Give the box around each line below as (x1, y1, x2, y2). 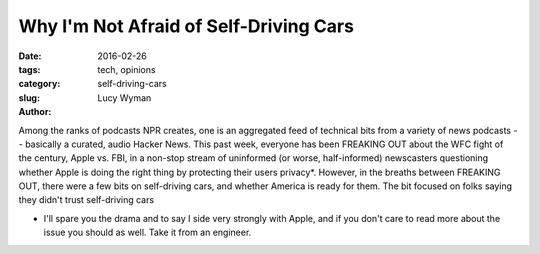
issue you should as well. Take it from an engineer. (43, 226, 252, 239)
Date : (18, 50, 42, 62)
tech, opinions (97, 63, 156, 75)
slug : (18, 91, 40, 104)
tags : (18, 63, 41, 75)
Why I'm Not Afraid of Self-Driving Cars (18, 15, 355, 37)
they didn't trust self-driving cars (18, 194, 155, 206)
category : (18, 78, 61, 90)
